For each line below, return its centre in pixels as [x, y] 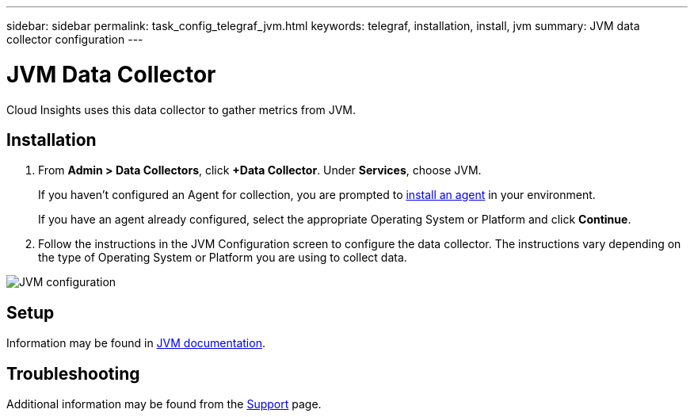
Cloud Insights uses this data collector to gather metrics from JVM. [181, 109]
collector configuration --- [75, 39]
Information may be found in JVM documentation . [136, 343]
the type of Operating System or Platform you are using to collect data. [223, 258]
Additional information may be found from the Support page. [164, 404]
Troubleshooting [73, 373]
